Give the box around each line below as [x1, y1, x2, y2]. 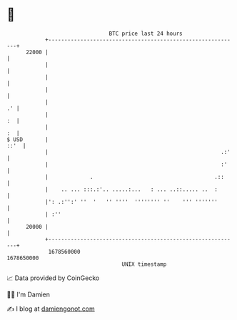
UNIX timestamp [121, 260, 167, 268]
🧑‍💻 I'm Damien [6, 290, 51, 299]
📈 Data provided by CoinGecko [6, 274, 100, 282]
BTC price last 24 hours [109, 30, 183, 37]
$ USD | [6, 135, 49, 143]
